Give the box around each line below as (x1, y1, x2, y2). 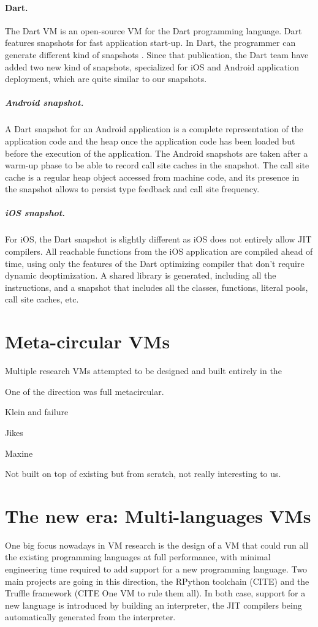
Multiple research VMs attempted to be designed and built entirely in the (5, 364, 282, 377)
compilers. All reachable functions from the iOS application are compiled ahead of (5, 245, 313, 258)
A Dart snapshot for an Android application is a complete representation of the (5, 122, 303, 135)
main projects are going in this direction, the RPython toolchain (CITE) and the (5, 574, 309, 587)
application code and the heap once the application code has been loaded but (5, 134, 295, 147)
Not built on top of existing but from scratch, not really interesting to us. (5, 467, 281, 480)
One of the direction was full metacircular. (5, 385, 164, 397)
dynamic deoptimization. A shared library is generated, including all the (5, 269, 276, 282)
